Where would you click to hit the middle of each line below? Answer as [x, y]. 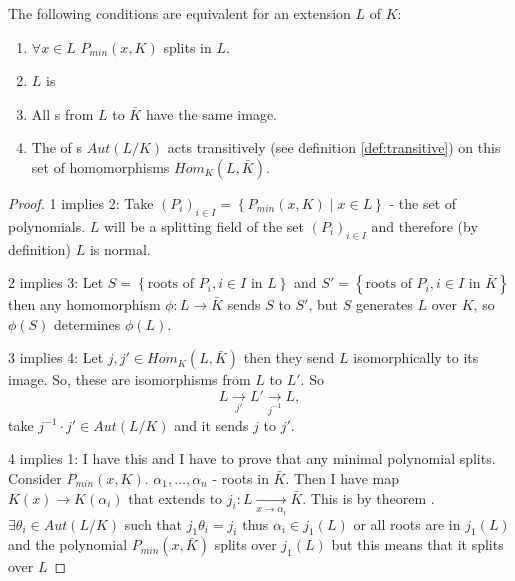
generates [384, 304]
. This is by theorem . [368, 497]
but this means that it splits [417, 544]
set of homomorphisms [100, 166]
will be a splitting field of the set [204, 225]
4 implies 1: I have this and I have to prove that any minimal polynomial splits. [252, 458]
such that [153, 523]
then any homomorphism [84, 304]
